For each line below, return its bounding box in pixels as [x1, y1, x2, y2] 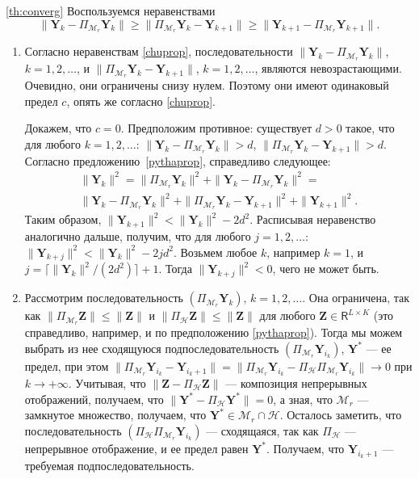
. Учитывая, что [68, 375, 146, 392]
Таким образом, [24, 211, 102, 228]
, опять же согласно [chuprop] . [66, 92, 216, 109]
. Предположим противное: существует [120, 120, 312, 137]
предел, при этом [24, 357, 109, 374]
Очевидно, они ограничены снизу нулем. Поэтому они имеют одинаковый [24, 77, 389, 94]
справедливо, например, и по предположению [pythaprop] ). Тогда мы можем [24, 324, 403, 341]
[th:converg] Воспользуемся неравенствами [6, 2, 216, 19]
